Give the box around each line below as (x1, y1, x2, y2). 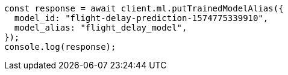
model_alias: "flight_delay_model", (14, 23, 187, 32)
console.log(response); (4, 42, 116, 52)
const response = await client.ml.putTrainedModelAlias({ (4, 4, 284, 13)
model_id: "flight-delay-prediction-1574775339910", (14, 13, 269, 23)
